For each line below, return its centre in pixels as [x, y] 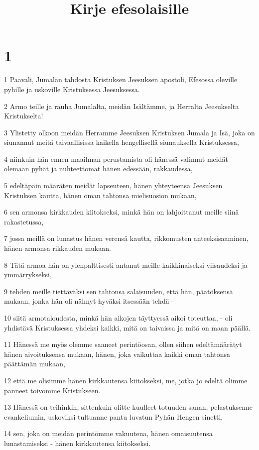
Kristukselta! [24, 116]
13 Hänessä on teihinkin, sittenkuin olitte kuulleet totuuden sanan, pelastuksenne [129, 407]
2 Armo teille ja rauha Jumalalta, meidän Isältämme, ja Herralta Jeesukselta [122, 106]
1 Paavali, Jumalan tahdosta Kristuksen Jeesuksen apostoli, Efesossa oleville [121, 79]
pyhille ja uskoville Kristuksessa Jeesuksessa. [72, 89]
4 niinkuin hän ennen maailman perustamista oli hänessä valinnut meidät [116, 159]
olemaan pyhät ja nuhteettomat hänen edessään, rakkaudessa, [98, 169]
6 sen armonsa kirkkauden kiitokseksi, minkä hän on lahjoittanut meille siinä [122, 212]
